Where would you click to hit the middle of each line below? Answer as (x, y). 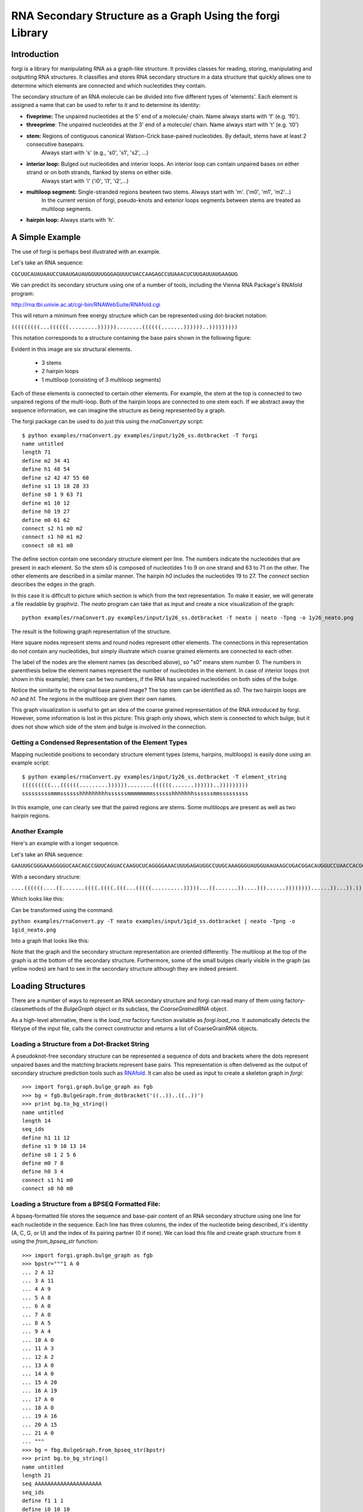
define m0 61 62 (46, 520)
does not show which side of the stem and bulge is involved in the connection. (109, 726)
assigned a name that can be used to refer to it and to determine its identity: (106, 105)
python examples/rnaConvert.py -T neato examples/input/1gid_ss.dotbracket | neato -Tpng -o (153, 921)
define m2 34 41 (46, 461)
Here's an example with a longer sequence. (65, 843)
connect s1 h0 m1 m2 (52, 537)
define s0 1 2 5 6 (49, 1155)
